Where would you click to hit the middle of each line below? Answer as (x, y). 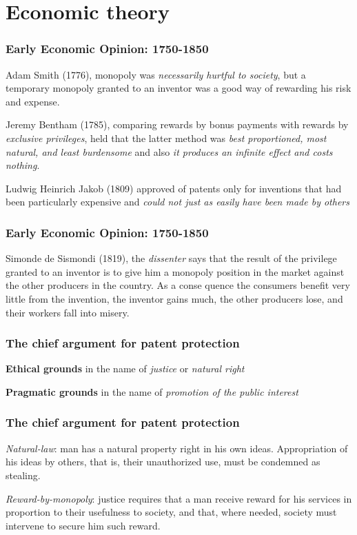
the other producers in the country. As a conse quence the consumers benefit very (178, 285)
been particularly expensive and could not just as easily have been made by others (177, 202)
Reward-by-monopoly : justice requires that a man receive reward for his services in (179, 498)
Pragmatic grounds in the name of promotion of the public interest (152, 391)
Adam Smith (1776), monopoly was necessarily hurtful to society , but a (156, 74)
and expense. (33, 101)
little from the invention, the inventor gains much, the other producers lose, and (174, 298)
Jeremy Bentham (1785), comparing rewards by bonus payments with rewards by (177, 124)
